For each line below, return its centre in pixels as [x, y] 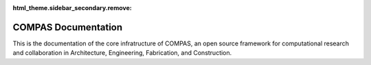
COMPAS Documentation [68, 27]
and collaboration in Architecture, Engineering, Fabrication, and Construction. [122, 53]
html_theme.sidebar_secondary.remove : [72, 8]
